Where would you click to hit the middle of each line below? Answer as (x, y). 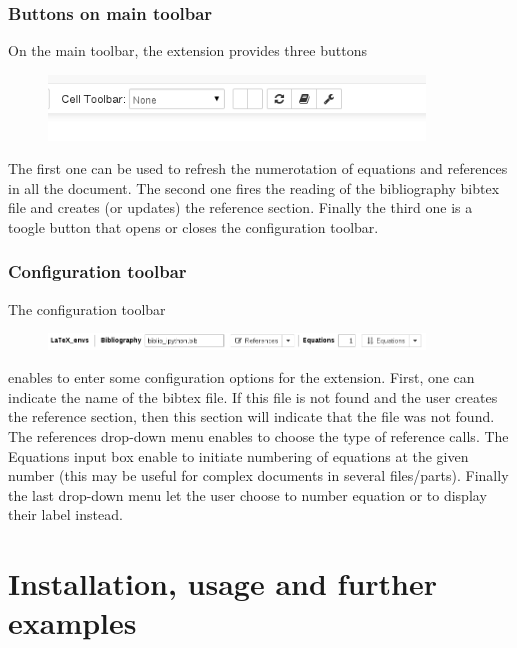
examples (72, 622)
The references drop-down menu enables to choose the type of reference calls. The (258, 436)
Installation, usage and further (223, 583)
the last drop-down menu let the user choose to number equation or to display (247, 494)
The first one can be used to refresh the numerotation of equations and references (258, 168)
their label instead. (65, 514)
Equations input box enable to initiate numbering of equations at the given (238, 455)
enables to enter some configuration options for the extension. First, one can (241, 377)
